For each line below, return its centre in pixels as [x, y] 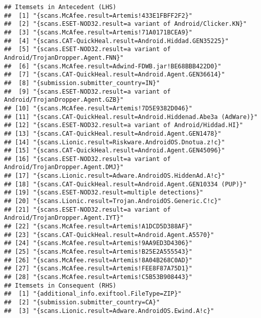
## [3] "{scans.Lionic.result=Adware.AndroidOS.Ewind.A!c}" [109, 311]
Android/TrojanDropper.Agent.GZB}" [64, 100]
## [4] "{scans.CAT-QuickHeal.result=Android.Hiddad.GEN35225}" [116, 41]
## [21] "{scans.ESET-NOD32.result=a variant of [88, 209]
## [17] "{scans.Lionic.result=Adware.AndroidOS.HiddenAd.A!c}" [115, 176]
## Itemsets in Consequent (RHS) [60, 285]
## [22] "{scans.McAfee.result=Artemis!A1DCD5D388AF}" [98, 227]
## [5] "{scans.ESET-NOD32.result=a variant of [88, 49]
